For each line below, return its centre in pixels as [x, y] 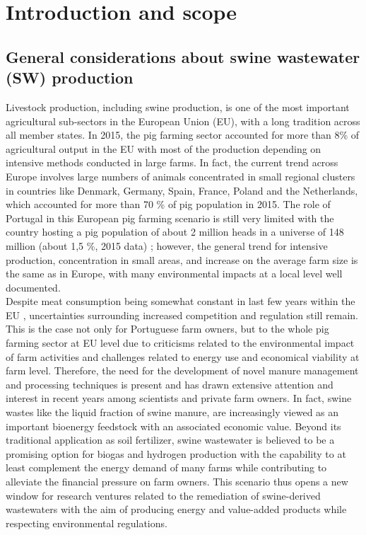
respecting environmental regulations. [87, 523]
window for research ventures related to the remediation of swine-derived [163, 495]
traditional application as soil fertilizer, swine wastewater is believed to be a [170, 440]
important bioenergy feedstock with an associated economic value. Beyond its [173, 426]
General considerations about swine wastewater [183, 56]
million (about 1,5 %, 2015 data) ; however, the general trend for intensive [167, 245]
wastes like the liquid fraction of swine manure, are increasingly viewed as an [172, 412]
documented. [33, 287]
